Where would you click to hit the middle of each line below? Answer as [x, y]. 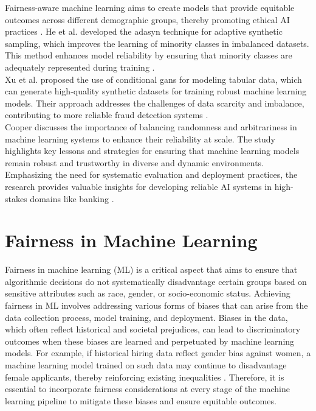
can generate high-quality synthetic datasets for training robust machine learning [156, 91]
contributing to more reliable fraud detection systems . [107, 115]
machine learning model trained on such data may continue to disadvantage [146, 364]
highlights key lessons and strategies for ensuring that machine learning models [152, 151]
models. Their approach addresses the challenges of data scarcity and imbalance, [155, 103]
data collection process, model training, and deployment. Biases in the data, [146, 317]
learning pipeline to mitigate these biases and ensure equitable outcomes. [141, 400]
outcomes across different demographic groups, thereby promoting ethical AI [147, 19]
